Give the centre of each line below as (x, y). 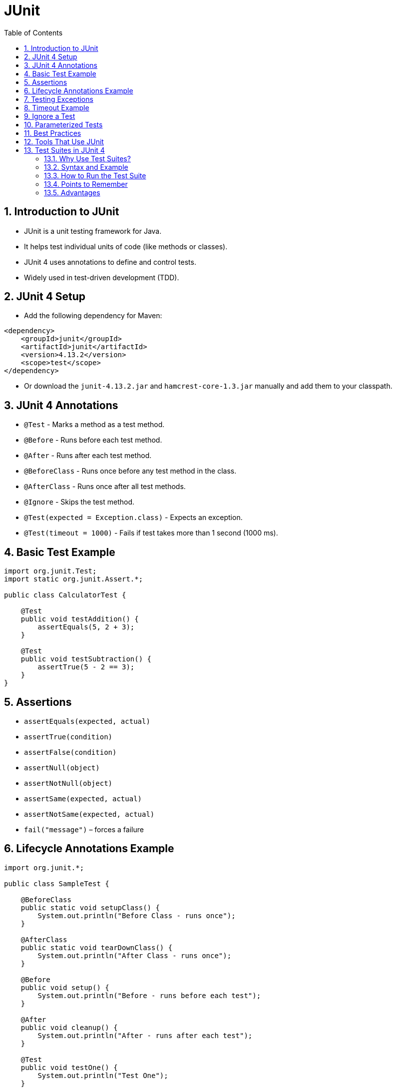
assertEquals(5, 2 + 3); (86, 627)
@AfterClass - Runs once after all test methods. (105, 487)
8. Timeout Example (57, 107)
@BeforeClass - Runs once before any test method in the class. (130, 471)
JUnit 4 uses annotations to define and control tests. (110, 262)
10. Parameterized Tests (63, 124)
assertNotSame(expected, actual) (89, 814)
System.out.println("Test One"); (103, 1075)
